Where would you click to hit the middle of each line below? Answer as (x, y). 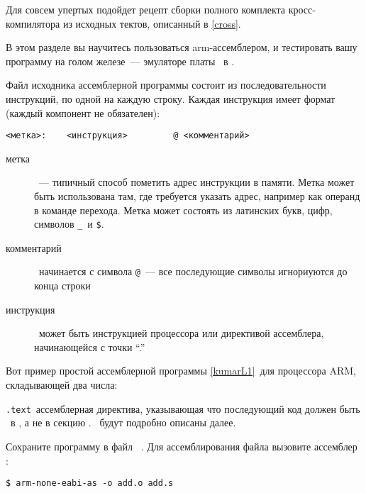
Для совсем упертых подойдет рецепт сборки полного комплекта (146, 9)
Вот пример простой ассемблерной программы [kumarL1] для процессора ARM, (181, 371)
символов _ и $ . (69, 224)
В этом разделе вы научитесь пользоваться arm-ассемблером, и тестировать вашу (182, 47)
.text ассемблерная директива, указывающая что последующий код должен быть (183, 408)
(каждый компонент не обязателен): (83, 112)
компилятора (33, 23)
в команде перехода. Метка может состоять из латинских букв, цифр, (183, 210)
